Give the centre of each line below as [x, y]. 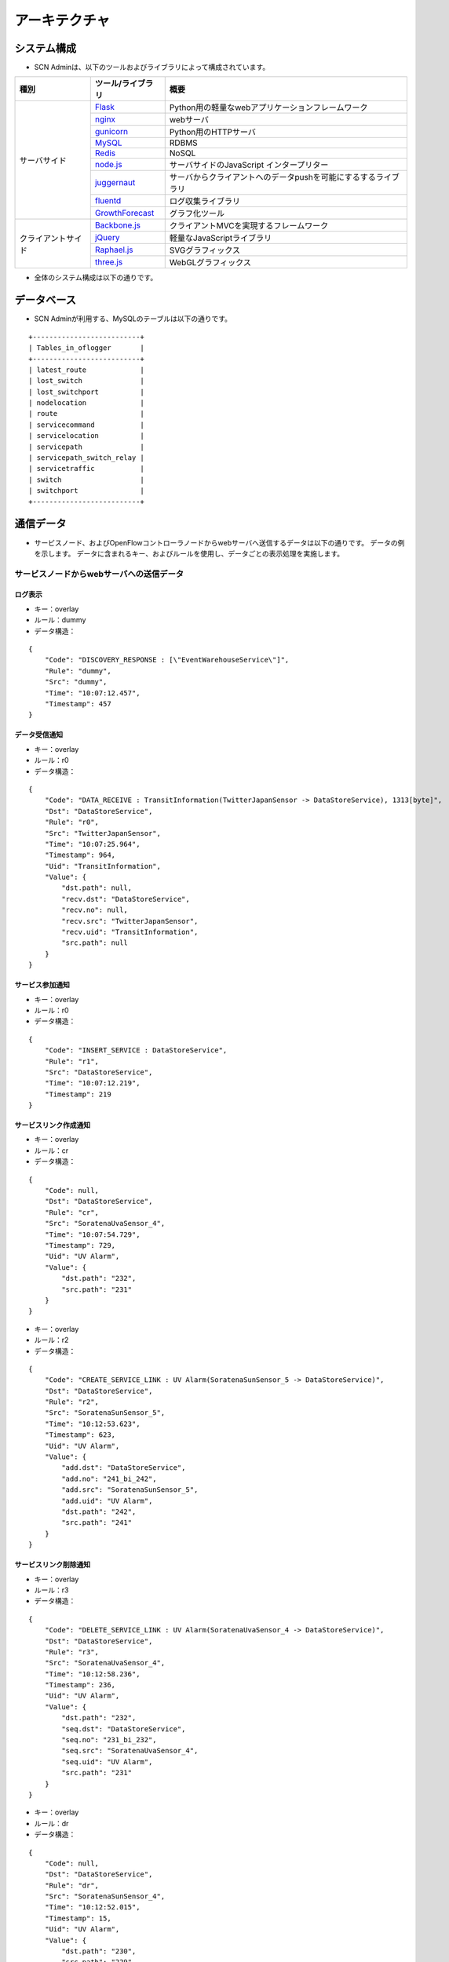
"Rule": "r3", [72, 1652]
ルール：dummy [60, 620]
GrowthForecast [124, 213]
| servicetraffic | [87, 469]
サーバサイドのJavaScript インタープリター [249, 165]
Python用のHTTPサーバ [213, 132]
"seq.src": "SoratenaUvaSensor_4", [130, 1751]
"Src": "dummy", [76, 682]
